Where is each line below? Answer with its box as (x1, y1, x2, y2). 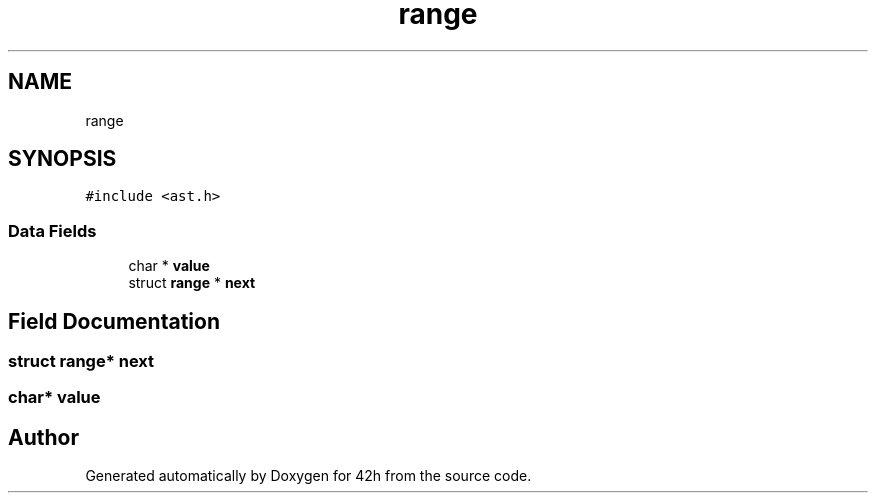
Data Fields (8, 220, 97, 241)
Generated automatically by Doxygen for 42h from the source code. (85, 467, 532, 485)
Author (8, 424, 79, 450)
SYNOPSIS (8, 146, 117, 172)
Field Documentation (8, 308, 220, 334)
